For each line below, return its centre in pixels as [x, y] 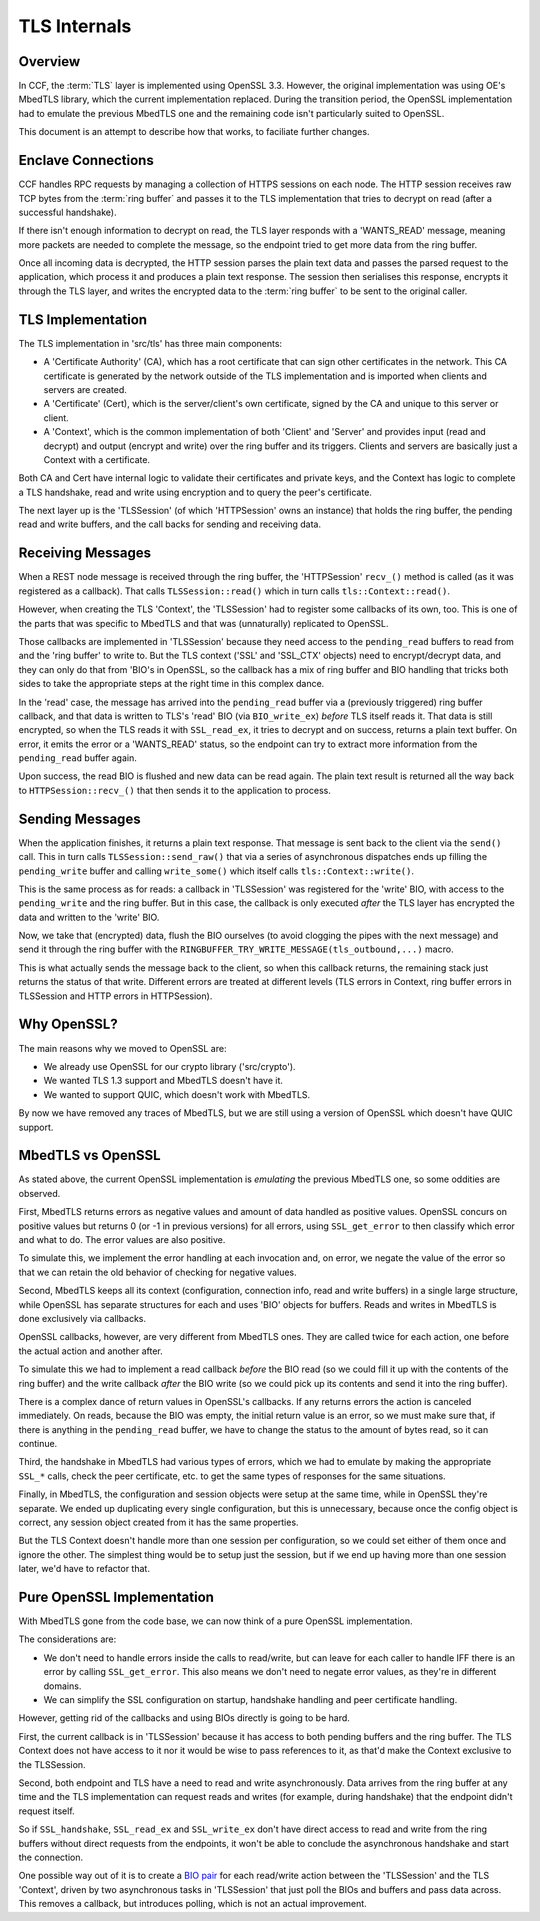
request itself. [46, 1811]
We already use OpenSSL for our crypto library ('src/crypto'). [169, 1066]
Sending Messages [79, 818]
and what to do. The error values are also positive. [122, 1239]
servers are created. [85, 389]
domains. [62, 1686]
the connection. [51, 1857]
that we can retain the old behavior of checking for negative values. [157, 1272]
